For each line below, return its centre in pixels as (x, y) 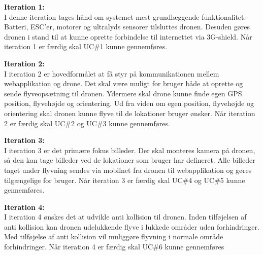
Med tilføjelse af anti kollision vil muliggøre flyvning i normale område (114, 236)
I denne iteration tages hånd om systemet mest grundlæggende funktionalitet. (125, 16)
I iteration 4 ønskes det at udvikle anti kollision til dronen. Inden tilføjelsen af (125, 217)
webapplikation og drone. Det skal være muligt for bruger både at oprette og (124, 83)
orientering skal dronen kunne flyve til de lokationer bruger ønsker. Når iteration (130, 113)
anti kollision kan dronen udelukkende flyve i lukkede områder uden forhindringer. (132, 226)
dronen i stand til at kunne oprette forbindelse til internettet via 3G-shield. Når (128, 36)
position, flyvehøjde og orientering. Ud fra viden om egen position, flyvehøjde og (129, 103)
